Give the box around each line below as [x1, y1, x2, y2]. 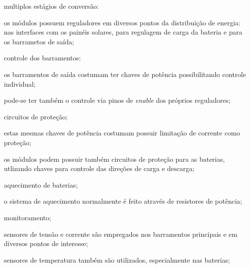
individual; [4, 78, 36, 89]
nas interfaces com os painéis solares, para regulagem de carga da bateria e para [4, 27, 242, 37]
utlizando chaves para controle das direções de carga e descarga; [4, 163, 195, 173]
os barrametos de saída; [4, 36, 74, 46]
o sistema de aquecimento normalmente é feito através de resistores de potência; [4, 196, 242, 206]
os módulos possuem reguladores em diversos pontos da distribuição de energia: [4, 17, 241, 27]
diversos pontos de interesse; [4, 238, 88, 249]
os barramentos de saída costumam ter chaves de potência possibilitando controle [4, 69, 246, 79]
